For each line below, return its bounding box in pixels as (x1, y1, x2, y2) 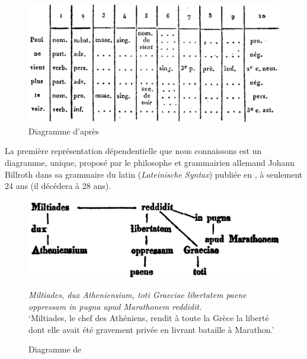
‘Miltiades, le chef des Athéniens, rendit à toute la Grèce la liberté (28, 312, 269, 324)
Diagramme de (28, 343, 82, 355)
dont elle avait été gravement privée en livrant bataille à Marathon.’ (28, 323, 274, 335)
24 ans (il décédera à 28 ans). (5, 179, 111, 192)
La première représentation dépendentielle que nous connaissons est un (5, 145, 262, 157)
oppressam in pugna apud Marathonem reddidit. (28, 300, 202, 312)
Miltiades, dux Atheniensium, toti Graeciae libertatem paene (28, 289, 247, 301)
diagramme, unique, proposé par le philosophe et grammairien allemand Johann (5, 156, 295, 168)
